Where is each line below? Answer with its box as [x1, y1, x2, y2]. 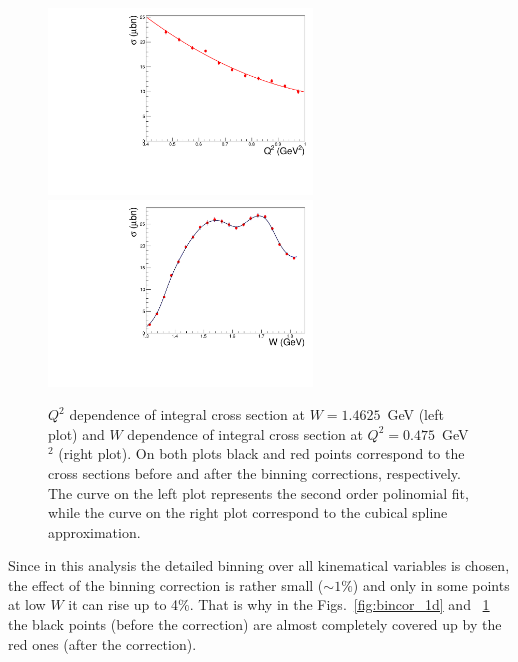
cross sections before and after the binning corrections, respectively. [48, 462, 461, 483]
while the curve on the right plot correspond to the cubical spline [48, 502, 448, 523]
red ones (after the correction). [8, 633, 197, 654]
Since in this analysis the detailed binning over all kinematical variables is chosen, [8, 555, 510, 576]
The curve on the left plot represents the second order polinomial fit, [48, 482, 469, 503]
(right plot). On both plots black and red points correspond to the [58, 443, 465, 464]
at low [8, 594, 46, 615]
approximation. [48, 521, 141, 542]
